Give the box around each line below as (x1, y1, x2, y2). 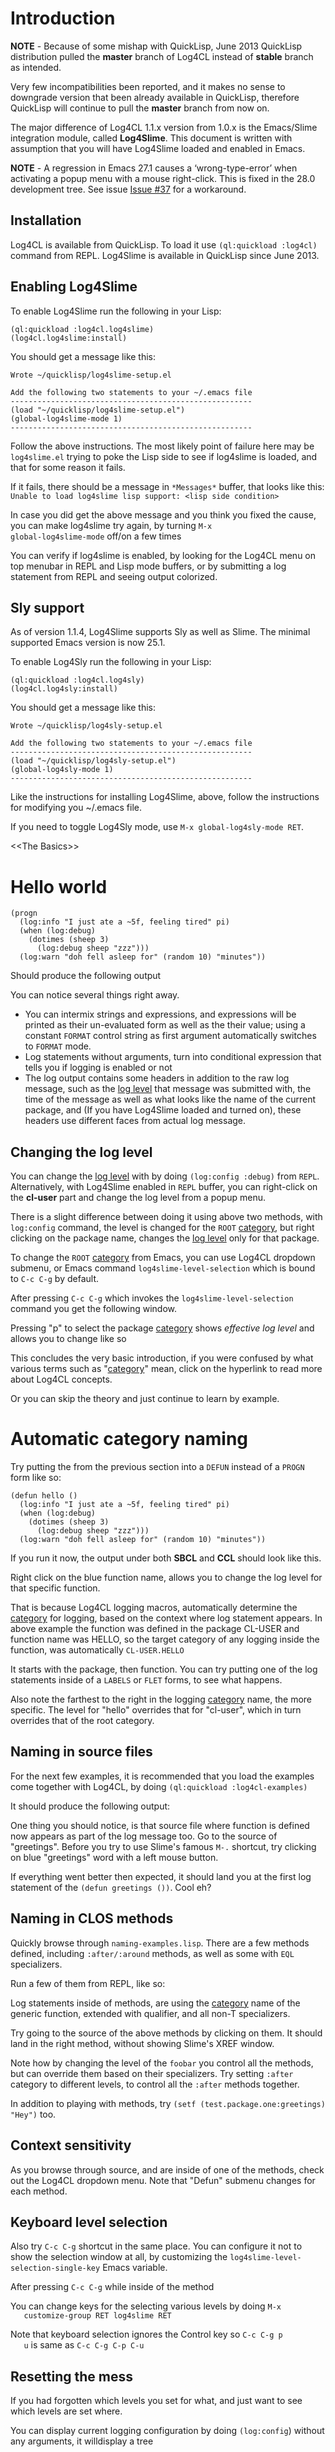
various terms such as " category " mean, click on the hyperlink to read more (10, 1363, 323, 1375)
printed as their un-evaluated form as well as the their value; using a (24, 1019, 306, 1031)
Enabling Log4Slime (10, 278, 138, 296)
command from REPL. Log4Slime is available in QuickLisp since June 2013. (10, 249, 320, 261)
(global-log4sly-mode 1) (10, 765, 114, 775)
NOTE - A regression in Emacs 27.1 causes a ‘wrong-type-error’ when (10, 162, 298, 174)
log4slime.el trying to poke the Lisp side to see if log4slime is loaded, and (10, 450, 318, 462)
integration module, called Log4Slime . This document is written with (10, 132, 293, 144)
